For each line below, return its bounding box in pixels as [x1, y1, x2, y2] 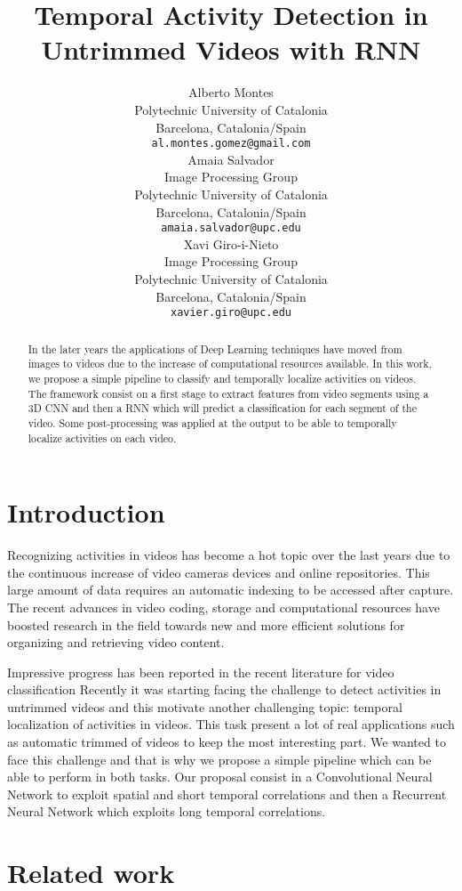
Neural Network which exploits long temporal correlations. [7, 802, 326, 821]
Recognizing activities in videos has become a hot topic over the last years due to [7, 546, 450, 564]
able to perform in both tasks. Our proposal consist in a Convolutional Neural [7, 767, 433, 786]
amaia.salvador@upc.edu [161, 222, 301, 235]
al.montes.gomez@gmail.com [151, 137, 311, 150]
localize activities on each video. [28, 430, 177, 445]
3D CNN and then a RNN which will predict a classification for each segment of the [28, 401, 418, 416]
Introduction [7, 494, 165, 531]
